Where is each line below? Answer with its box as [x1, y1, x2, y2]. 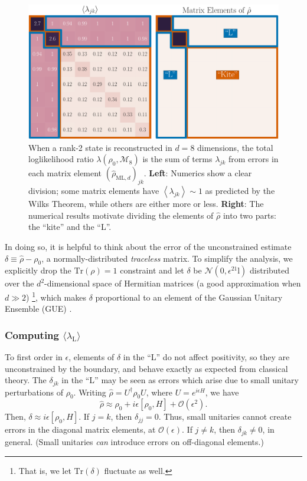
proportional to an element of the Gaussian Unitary [95, 291, 283, 303]
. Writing [73, 386, 106, 398]
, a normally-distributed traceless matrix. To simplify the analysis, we [41, 252, 293, 264]
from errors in [228, 153, 279, 165]
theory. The [5, 374, 47, 386]
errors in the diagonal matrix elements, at [5, 423, 156, 436]
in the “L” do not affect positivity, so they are [123, 351, 290, 363]
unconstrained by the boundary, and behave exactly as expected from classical [5, 362, 288, 374]
